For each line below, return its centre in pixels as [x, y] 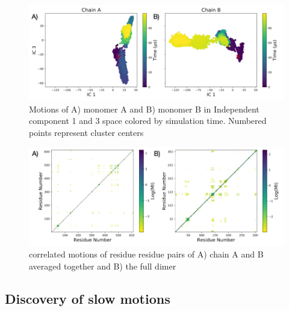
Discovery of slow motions [88, 298]
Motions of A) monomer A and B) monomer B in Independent [144, 109]
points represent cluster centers [86, 132]
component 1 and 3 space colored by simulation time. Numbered [148, 121]
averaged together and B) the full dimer [103, 266]
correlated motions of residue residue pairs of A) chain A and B [146, 254]
